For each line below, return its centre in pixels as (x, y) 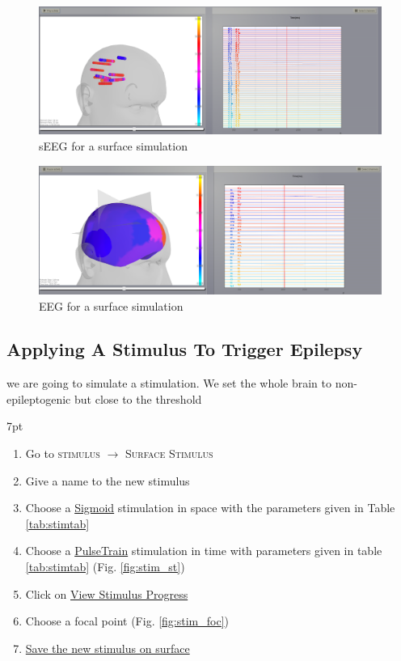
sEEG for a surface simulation (113, 145)
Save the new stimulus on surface (108, 648)
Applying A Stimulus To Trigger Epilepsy (185, 349)
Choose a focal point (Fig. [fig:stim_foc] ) (127, 621)
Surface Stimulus (169, 453)
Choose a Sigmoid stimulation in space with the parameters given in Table (210, 508)
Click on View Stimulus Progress (107, 593)
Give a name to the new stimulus (108, 480)
